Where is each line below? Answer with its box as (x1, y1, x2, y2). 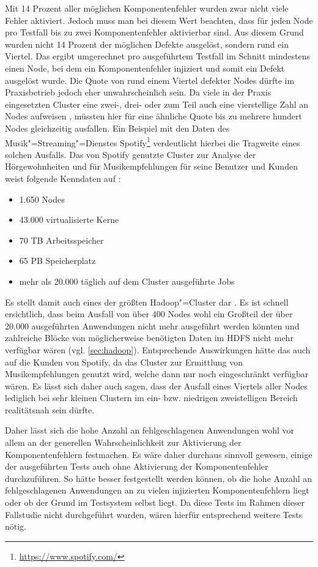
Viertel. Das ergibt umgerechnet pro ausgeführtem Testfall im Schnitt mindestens (5, 50, 310, 62)
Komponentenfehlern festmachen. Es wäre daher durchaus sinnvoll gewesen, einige (5, 448, 312, 460)
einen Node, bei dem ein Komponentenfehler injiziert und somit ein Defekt (5, 61, 285, 74)
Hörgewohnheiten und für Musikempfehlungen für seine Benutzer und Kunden (5, 160, 298, 173)
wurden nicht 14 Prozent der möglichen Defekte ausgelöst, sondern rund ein (5, 37, 289, 50)
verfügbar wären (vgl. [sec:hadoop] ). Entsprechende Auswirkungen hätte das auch (5, 343, 311, 356)
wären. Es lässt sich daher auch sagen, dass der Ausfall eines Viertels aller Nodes (5, 379, 308, 392)
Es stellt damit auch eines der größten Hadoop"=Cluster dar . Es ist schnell (5, 295, 289, 308)
